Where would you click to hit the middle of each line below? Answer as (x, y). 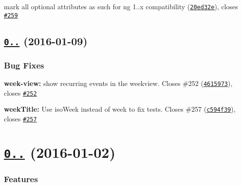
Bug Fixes (24, 65)
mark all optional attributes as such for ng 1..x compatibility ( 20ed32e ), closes (121, 6)
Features (21, 178)
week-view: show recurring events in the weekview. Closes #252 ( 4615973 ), (118, 83)
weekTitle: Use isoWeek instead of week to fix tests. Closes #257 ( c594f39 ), (120, 109)
